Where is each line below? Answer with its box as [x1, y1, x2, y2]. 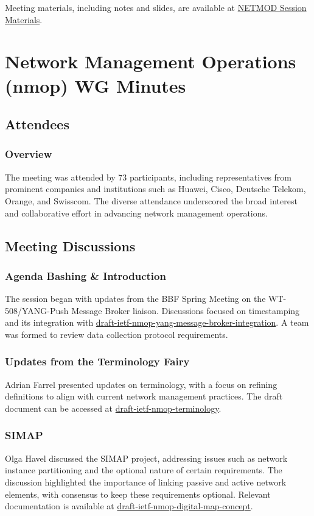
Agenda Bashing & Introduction [5, 268, 166, 283]
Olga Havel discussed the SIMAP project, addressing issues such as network [5, 451, 288, 464]
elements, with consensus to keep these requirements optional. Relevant [5, 487, 271, 500]
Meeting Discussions [5, 236, 136, 255]
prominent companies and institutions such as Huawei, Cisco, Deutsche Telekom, [5, 182, 306, 195]
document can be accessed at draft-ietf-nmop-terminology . [5, 401, 222, 414]
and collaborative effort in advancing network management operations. [5, 206, 268, 219]
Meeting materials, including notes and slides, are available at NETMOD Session [5, 1, 307, 13]
